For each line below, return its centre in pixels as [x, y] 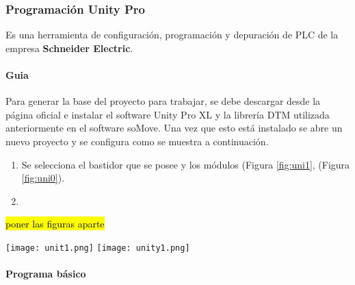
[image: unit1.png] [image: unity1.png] [98, 248]
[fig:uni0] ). [43, 178]
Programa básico [46, 274]
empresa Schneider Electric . [69, 48]
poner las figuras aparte [55, 224]
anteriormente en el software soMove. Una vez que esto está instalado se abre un [174, 128]
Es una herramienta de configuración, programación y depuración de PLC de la [172, 35]
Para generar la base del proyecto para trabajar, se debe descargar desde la [163, 101]
